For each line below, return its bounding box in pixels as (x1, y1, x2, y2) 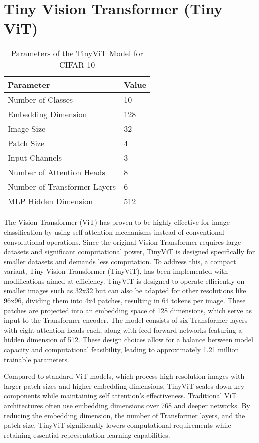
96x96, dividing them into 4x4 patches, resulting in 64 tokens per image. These (4, 295, 246, 306)
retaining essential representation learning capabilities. (4, 429, 170, 440)
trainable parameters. (4, 354, 69, 364)
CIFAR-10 (59, 59, 95, 71)
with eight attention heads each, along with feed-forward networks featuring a (4, 324, 242, 335)
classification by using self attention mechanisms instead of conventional (4, 226, 224, 237)
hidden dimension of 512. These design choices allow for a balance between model (4, 334, 253, 345)
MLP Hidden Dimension (8, 195, 93, 207)
